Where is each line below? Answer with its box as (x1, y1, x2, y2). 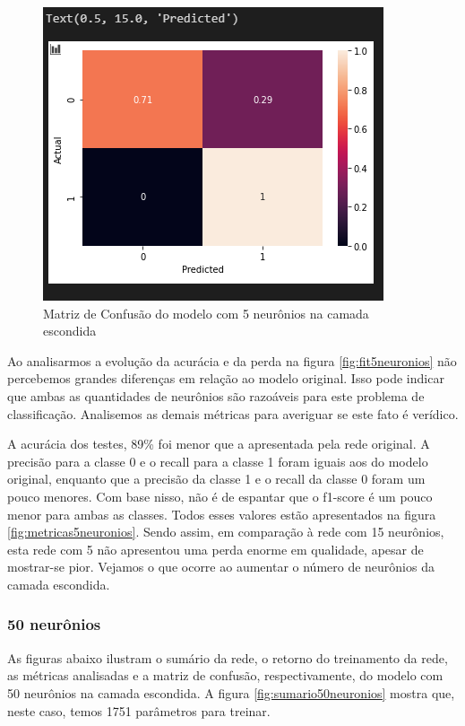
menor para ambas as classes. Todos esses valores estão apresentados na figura (7, 504, 436, 523)
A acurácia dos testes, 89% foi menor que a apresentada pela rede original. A (7, 434, 430, 453)
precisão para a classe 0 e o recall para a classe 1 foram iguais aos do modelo (7, 451, 428, 470)
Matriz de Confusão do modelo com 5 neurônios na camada (43, 303, 369, 322)
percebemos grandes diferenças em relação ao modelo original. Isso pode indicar (7, 369, 444, 388)
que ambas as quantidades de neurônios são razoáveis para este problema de (7, 386, 425, 405)
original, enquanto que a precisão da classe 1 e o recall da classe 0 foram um (7, 469, 426, 488)
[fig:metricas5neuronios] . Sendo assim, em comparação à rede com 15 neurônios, (7, 522, 444, 541)
